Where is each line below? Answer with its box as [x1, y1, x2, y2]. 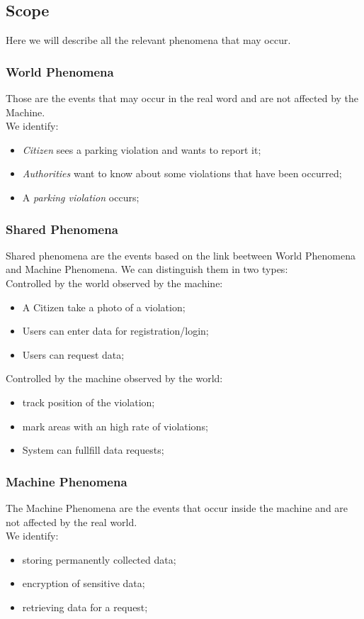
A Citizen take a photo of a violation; [22, 299, 186, 314]
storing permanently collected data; [22, 552, 176, 567]
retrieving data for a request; [22, 599, 148, 614]
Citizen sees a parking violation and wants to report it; [22, 142, 261, 157]
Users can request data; [22, 347, 125, 362]
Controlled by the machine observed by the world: [6, 371, 223, 386]
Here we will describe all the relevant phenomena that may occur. [6, 33, 291, 48]
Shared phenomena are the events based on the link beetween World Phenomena [6, 247, 356, 262]
